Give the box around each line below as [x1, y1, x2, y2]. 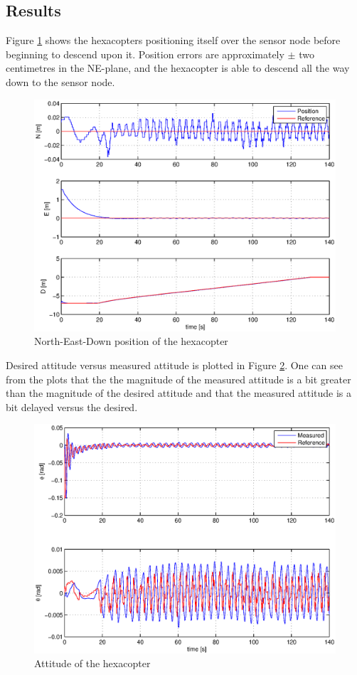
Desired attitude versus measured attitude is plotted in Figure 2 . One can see [6, 358, 343, 373]
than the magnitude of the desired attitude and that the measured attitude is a [6, 386, 352, 400]
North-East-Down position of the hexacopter [34, 334, 228, 349]
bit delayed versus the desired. [6, 399, 138, 414]
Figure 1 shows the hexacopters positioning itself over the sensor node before [6, 33, 341, 48]
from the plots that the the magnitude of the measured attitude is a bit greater [6, 371, 351, 386]
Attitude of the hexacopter [34, 656, 151, 671]
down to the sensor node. [6, 74, 115, 89]
